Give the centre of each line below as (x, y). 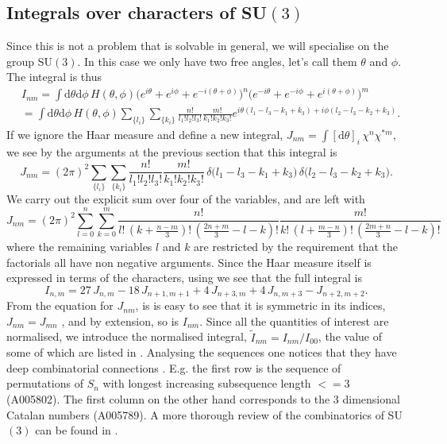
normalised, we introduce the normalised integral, (127, 336)
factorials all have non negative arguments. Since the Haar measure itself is (189, 262)
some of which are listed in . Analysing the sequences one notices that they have (202, 352)
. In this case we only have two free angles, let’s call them (217, 61)
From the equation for (60, 305)
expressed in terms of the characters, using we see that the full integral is (184, 278)
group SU (30, 61)
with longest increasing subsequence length (207, 383)
